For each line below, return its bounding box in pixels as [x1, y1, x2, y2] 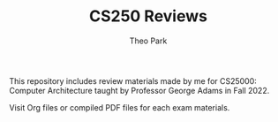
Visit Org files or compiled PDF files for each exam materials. [9, 102, 230, 112]
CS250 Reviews [89, 6, 207, 27]
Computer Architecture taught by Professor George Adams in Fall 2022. [9, 85, 270, 95]
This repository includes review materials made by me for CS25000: [9, 75, 258, 86]
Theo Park [129, 35, 168, 46]
